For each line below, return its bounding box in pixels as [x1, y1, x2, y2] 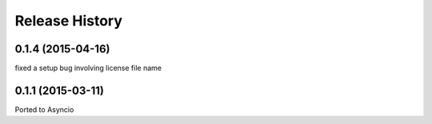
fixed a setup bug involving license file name [14, 64, 162, 73]
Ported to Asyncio [14, 104, 74, 114]
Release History [14, 12, 123, 29]
